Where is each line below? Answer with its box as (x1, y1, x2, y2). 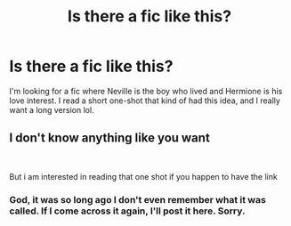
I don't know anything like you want (9, 131, 211, 146)
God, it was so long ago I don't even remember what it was (9, 193, 267, 206)
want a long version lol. (9, 104, 95, 115)
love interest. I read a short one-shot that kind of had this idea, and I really (9, 95, 280, 106)
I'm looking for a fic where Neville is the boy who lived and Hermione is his (9, 85, 283, 96)
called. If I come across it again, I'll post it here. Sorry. (9, 205, 246, 217)
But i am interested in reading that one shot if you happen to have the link (9, 171, 278, 182)
